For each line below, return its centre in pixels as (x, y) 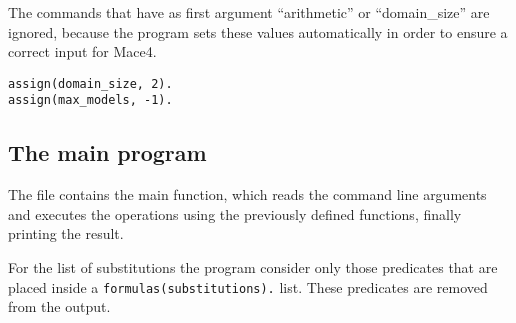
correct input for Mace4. (82, 51)
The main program (107, 152)
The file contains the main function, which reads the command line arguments (247, 194)
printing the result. (66, 233)
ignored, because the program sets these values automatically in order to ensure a (258, 31)
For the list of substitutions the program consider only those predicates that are (253, 267)
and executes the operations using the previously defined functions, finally (235, 213)
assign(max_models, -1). (90, 100)
